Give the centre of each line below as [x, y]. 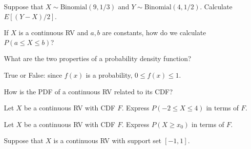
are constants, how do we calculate [154, 32]
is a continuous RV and [53, 32]
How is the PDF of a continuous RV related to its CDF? [88, 91]
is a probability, [109, 74]
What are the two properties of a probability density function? [98, 58]
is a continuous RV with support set [107, 140]
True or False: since [33, 74]
